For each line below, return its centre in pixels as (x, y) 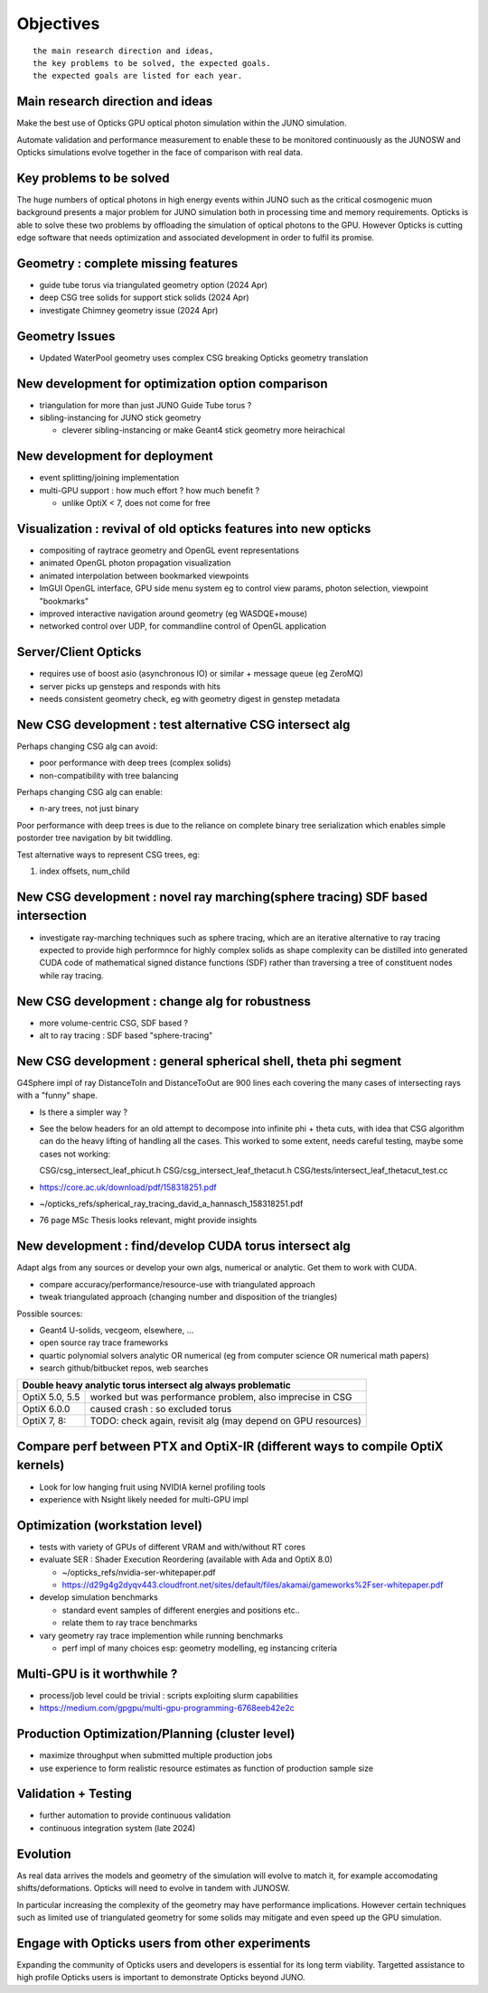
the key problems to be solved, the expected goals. (152, 63)
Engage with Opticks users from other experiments (164, 1943)
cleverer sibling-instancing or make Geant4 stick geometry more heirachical (203, 430)
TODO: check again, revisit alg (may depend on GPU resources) (225, 1421)
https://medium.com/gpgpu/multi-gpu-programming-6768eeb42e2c (167, 1708)
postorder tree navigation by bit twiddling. (95, 838)
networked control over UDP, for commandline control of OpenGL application (183, 626)
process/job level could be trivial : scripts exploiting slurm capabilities (169, 1695)
